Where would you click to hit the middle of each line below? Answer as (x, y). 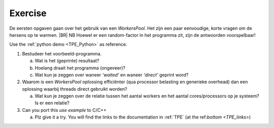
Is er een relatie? (52, 103)
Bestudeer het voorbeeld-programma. (62, 53)
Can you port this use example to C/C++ (64, 110)
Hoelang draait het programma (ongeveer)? (80, 68)
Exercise (28, 13)
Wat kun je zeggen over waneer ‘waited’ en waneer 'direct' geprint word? (112, 75)
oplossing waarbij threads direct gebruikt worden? (75, 89)
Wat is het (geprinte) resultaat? (67, 61)
